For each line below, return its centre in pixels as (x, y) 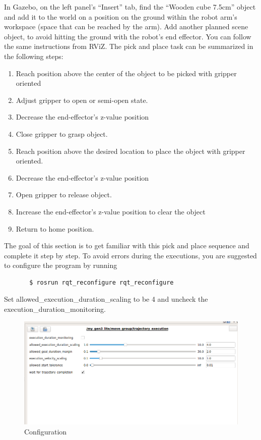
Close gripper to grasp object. (62, 133)
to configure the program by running (61, 265)
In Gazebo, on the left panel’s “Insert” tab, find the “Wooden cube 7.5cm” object (130, 7)
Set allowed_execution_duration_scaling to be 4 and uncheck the (106, 299)
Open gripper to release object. (64, 195)
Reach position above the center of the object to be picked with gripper (126, 73)
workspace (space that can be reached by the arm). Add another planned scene (126, 26)
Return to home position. (55, 228)
